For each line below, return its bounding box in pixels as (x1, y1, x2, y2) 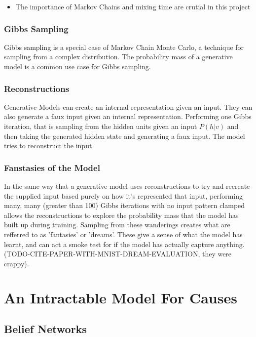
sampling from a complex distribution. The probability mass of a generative (4, 51, 233, 62)
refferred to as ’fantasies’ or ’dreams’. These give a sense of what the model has (4, 229, 243, 239)
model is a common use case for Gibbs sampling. (4, 61, 151, 71)
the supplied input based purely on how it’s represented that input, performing (4, 190, 243, 201)
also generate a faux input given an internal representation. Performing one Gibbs (4, 111, 252, 122)
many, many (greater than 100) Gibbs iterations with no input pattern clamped (4, 200, 245, 211)
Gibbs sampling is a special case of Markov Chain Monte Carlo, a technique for (4, 42, 244, 52)
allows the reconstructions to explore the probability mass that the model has (4, 210, 239, 220)
